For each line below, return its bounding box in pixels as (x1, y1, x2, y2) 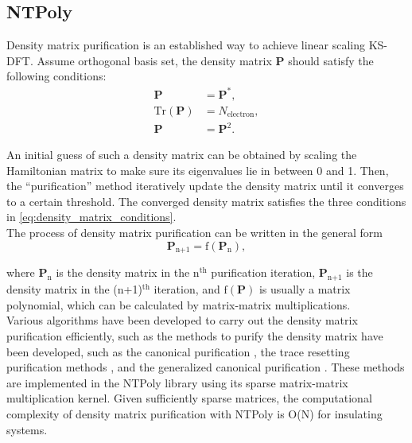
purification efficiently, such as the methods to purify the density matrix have (6, 328, 383, 344)
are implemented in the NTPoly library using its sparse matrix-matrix (6, 374, 348, 391)
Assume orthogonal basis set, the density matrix (37, 52, 272, 68)
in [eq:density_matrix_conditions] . (6, 208, 177, 225)
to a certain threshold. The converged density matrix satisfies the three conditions (6, 192, 406, 209)
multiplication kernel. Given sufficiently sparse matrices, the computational (6, 390, 372, 406)
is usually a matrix (258, 281, 351, 297)
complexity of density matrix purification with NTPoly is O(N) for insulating (6, 405, 383, 422)
